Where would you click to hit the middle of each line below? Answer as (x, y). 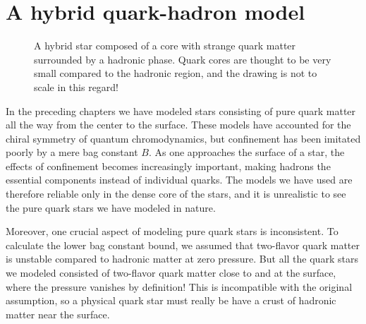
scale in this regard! (77, 86)
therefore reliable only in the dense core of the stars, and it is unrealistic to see (176, 194)
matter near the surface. (58, 314)
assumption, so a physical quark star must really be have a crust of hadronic (171, 300)
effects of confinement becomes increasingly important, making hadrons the (168, 166)
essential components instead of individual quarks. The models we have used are (179, 180)
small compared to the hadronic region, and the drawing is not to (176, 73)
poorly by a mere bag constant (72, 152)
